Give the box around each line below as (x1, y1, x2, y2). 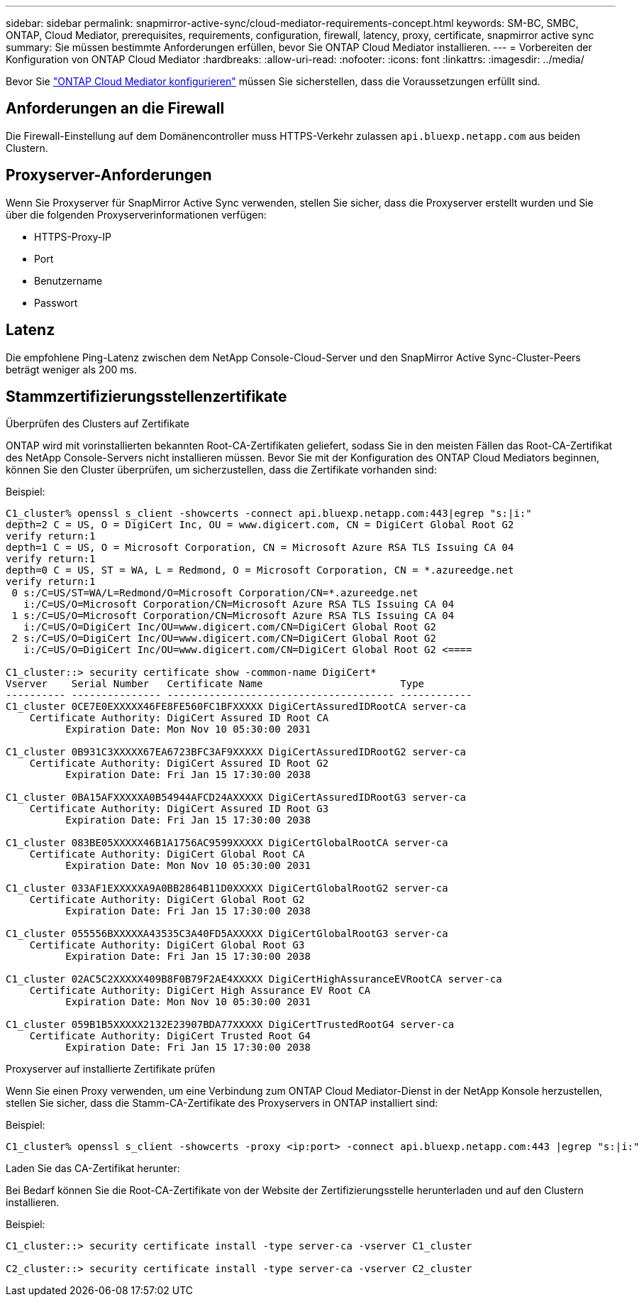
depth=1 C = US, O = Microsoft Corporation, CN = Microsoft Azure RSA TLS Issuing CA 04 (6, 542, 514, 554)
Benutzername (34, 274, 103, 287)
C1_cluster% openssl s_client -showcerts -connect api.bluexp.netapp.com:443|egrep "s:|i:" (6, 508, 532, 520)
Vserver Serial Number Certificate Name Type (6, 678, 425, 690)
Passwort (34, 296, 78, 309)
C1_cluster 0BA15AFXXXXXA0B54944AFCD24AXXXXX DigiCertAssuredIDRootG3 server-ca (6, 792, 467, 804)
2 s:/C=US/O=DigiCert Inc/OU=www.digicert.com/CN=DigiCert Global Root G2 (11, 633, 436, 645)
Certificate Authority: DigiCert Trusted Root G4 (29, 1030, 311, 1042)
